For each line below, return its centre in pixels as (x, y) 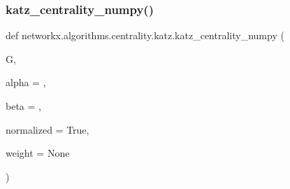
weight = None (38, 153)
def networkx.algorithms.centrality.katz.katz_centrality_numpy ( (145, 35)
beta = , (23, 106)
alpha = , (26, 82)
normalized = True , (48, 129)
